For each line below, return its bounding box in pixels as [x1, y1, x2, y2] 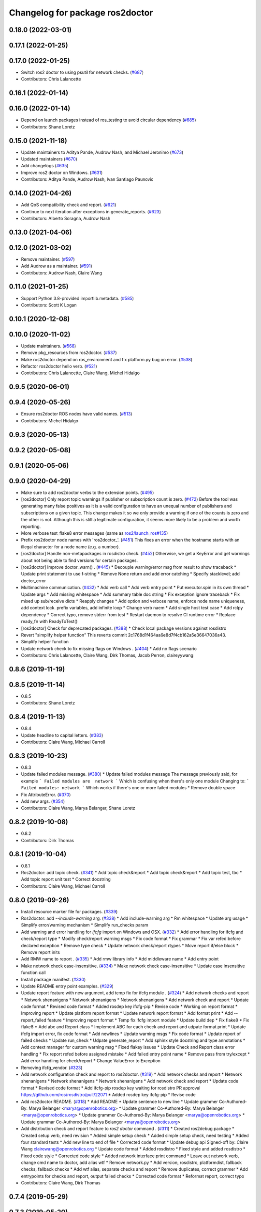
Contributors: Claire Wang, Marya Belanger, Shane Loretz [21, 805, 135, 811]
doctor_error [21, 577, 46, 584]
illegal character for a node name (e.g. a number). [21, 543, 120, 550]
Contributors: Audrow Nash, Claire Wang [21, 270, 102, 276]
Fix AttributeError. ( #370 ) [21, 792, 71, 797]
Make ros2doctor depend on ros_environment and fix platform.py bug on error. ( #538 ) [21, 356, 193, 362]
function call [21, 970, 46, 975]
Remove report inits [21, 949, 60, 955]
